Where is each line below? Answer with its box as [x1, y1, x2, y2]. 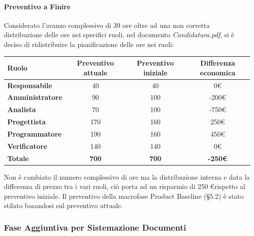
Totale [7, 153, 29, 163]
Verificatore [7, 141, 47, 151]
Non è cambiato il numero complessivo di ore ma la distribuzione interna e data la [4, 171, 250, 182]
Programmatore [7, 128, 62, 139]
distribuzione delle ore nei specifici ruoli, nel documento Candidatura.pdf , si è [4, 29, 234, 40]
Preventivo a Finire [4, 1, 71, 11]
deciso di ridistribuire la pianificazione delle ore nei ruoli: [4, 39, 174, 49]
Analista [7, 104, 36, 115]
